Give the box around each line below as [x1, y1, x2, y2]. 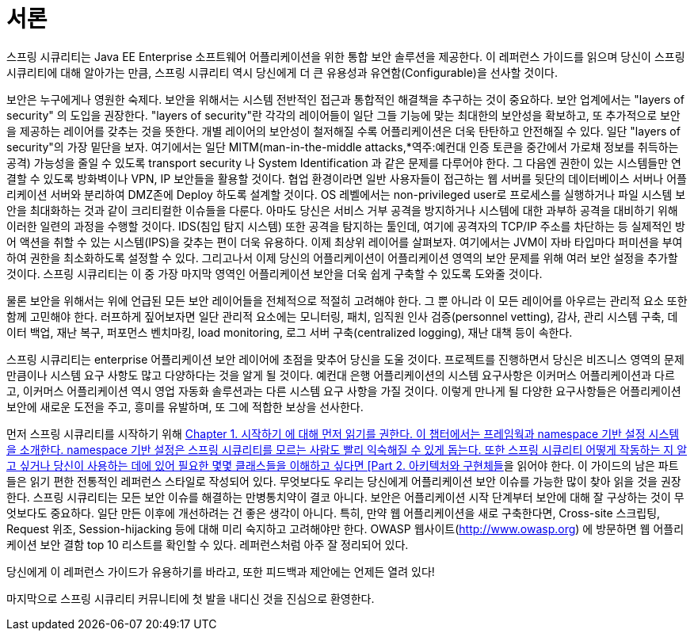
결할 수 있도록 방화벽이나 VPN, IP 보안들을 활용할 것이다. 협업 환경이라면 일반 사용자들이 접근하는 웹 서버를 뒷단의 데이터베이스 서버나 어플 [6, 171, 687, 185]
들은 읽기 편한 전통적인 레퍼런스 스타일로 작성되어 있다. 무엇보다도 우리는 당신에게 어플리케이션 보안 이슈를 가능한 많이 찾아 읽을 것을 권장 [6, 474, 681, 488]
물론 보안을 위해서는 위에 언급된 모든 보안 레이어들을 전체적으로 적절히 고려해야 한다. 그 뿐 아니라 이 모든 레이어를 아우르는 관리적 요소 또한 [6, 293, 688, 307]
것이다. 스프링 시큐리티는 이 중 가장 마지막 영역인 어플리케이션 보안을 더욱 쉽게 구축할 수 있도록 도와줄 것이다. [6, 266, 543, 280]
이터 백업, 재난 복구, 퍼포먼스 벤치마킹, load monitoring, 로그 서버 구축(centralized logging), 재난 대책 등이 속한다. [6, 325, 573, 339]
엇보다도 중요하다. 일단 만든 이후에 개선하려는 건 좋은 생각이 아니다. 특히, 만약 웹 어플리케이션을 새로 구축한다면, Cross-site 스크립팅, [6, 505, 661, 520]
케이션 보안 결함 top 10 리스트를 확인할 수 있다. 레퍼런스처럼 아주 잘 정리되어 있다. [6, 537, 409, 551]
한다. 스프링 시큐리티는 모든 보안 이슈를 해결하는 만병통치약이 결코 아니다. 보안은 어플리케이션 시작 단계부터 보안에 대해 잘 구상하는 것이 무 [6, 490, 684, 504]
